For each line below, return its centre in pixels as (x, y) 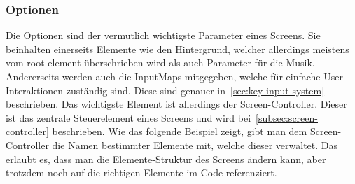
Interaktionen (35, 90)
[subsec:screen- (287, 117)
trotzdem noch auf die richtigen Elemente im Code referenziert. (141, 172)
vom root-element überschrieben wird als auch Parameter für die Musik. (160, 63)
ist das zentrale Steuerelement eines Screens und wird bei (128, 117)
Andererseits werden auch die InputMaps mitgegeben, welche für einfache (163, 76)
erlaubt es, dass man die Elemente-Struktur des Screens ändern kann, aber (166, 158)
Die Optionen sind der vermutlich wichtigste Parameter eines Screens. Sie (163, 35)
